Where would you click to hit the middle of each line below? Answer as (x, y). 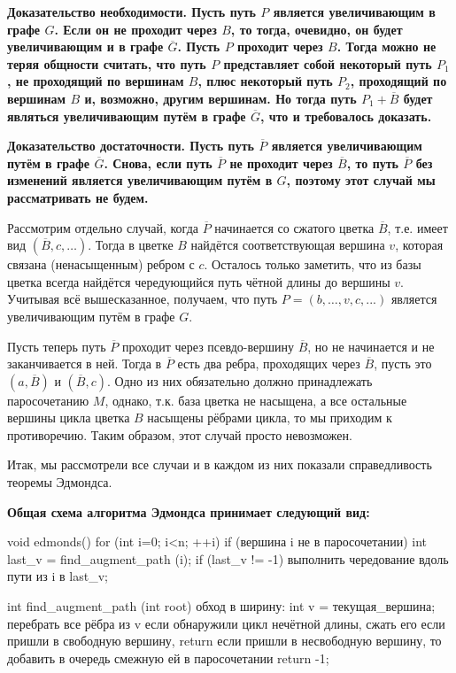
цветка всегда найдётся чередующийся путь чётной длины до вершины (199, 281)
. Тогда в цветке (131, 245)
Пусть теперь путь (57, 346)
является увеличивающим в (354, 12)
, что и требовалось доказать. (346, 116)
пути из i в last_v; (58, 576)
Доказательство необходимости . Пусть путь (131, 12)
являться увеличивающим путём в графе (127, 116)
